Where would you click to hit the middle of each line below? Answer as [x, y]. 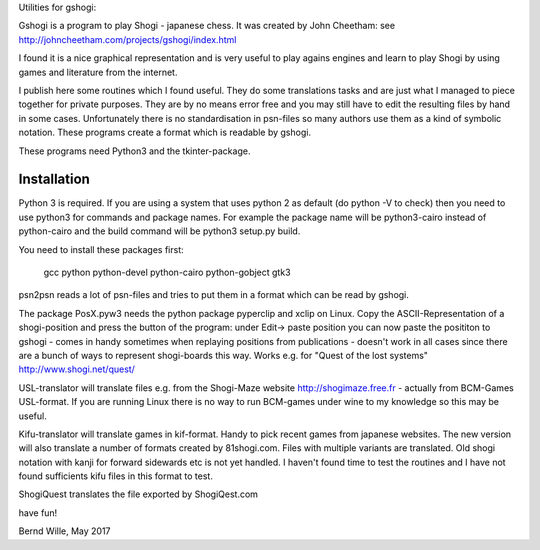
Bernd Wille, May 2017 [64, 531]
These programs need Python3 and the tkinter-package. [134, 151]
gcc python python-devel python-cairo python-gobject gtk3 [167, 272]
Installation [54, 179]
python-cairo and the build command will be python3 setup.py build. [159, 231]
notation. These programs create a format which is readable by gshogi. [165, 132]
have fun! [38, 512]
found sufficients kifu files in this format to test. [116, 476]
